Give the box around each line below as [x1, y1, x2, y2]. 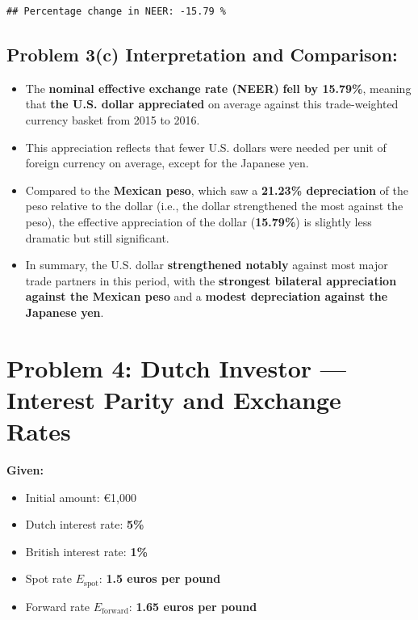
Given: [6, 462, 44, 479]
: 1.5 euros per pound [98, 570, 221, 587]
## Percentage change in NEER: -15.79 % [6, 6, 227, 17]
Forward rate [25, 597, 90, 614]
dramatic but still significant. [25, 229, 169, 246]
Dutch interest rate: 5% [25, 516, 144, 533]
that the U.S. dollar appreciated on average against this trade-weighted [25, 95, 399, 112]
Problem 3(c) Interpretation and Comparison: [6, 41, 398, 66]
